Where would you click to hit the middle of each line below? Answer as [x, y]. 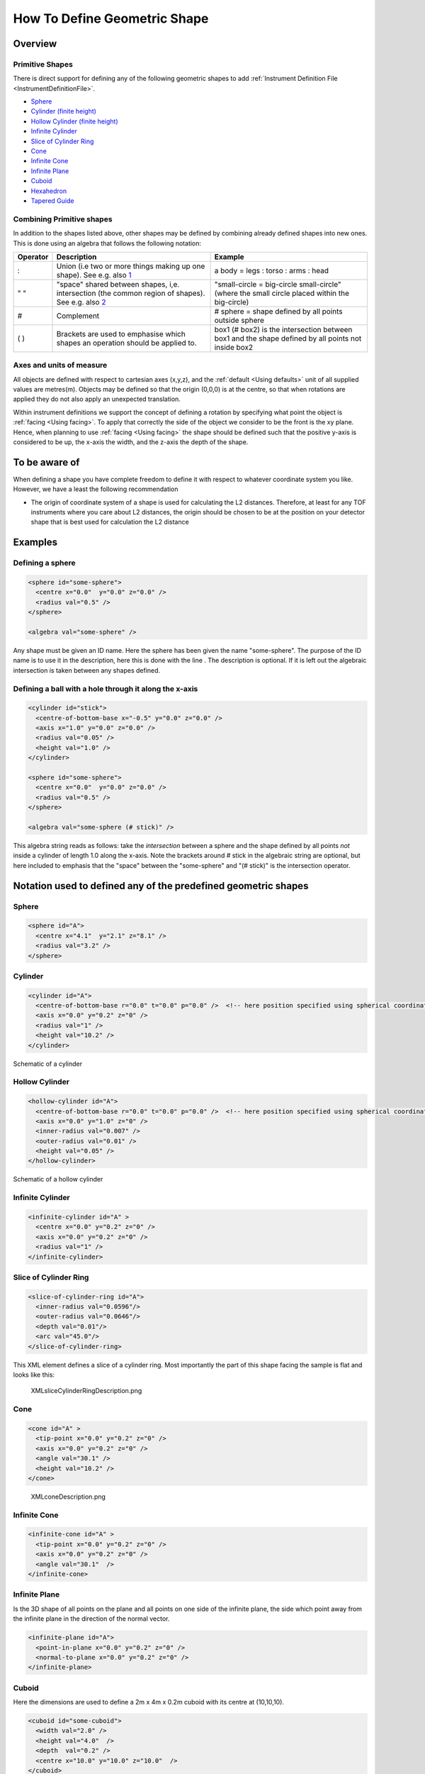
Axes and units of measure [60, 365]
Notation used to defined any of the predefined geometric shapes [161, 886]
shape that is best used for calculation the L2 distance [110, 522]
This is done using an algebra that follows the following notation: [107, 243]
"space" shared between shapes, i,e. [118, 284]
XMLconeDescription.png [68, 1497]
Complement [78, 316]
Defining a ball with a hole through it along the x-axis [106, 688]
